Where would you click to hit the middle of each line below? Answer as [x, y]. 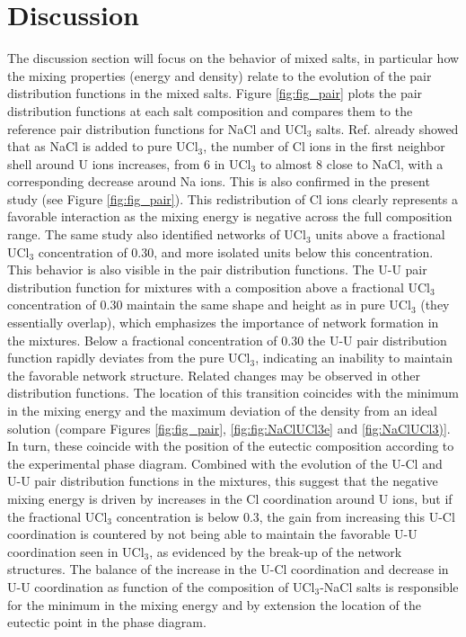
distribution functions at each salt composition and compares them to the [210, 110]
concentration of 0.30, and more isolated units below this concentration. [236, 251]
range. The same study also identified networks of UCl [157, 234]
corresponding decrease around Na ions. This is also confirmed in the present [219, 181]
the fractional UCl [57, 516]
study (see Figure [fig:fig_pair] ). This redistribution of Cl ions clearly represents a [233, 198]
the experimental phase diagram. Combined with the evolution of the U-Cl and [225, 463]
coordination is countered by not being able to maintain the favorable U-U [212, 534]
